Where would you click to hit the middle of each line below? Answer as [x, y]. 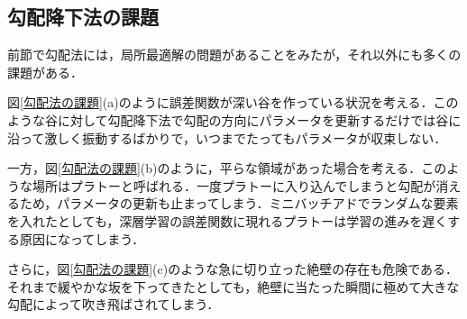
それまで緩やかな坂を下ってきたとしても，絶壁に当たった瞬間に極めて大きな [233, 286]
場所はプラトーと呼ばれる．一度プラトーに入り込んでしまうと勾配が [234, 185]
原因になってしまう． [82, 238]
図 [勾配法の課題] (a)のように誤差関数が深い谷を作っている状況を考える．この [233, 102]
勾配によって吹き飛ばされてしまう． [114, 304]
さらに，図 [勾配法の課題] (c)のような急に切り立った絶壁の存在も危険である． [233, 269]
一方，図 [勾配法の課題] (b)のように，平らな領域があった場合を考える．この [227, 168]
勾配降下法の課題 [83, 17]
